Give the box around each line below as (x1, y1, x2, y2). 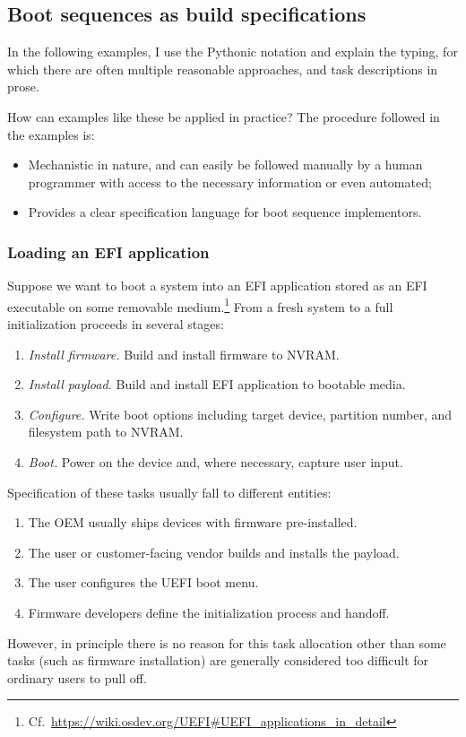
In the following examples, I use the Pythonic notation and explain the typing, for (7, 42, 458, 61)
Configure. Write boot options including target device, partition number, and (28, 404, 453, 423)
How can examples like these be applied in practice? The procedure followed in (7, 107, 440, 126)
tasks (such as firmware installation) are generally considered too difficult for (7, 651, 429, 670)
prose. (7, 77, 39, 96)
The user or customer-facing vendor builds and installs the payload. (28, 542, 400, 561)
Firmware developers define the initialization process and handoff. (28, 603, 390, 621)
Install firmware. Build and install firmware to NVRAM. (28, 344, 340, 363)
